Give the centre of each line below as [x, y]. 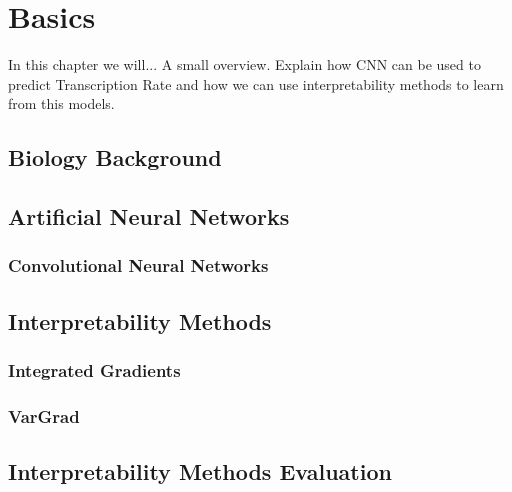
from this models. [61, 103]
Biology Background [115, 157]
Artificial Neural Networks [149, 216]
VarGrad [44, 415]
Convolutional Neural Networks [138, 265]
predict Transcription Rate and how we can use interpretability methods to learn [256, 83]
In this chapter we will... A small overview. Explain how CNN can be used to [244, 64]
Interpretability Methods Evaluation [200, 471]
